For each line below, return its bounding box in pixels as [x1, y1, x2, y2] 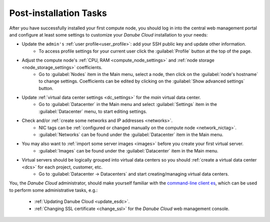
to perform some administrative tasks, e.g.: [9, 187, 98, 193]
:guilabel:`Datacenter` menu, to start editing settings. [38, 108, 147, 114]
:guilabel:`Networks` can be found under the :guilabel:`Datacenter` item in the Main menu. [38, 131, 223, 137]
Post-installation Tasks [9, 7, 107, 18]
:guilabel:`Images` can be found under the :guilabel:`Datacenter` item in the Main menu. [38, 147, 218, 153]
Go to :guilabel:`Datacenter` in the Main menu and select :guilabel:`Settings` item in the [38, 101, 217, 107]
